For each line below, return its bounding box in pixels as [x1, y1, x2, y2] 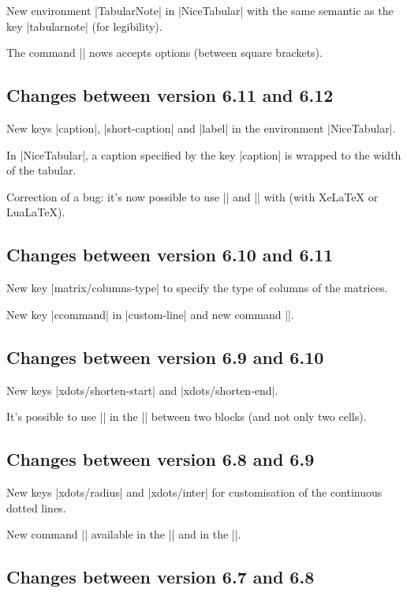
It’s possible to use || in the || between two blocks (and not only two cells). [6, 408, 367, 425]
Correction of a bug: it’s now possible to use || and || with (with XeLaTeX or [6, 188, 379, 205]
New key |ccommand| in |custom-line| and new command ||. [6, 306, 294, 322]
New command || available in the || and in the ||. [6, 526, 241, 542]
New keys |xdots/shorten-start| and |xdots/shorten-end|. [6, 381, 278, 398]
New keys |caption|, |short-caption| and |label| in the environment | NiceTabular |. [6, 119, 396, 136]
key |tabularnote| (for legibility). [6, 17, 162, 34]
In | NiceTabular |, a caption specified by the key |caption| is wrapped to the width [6, 146, 401, 163]
